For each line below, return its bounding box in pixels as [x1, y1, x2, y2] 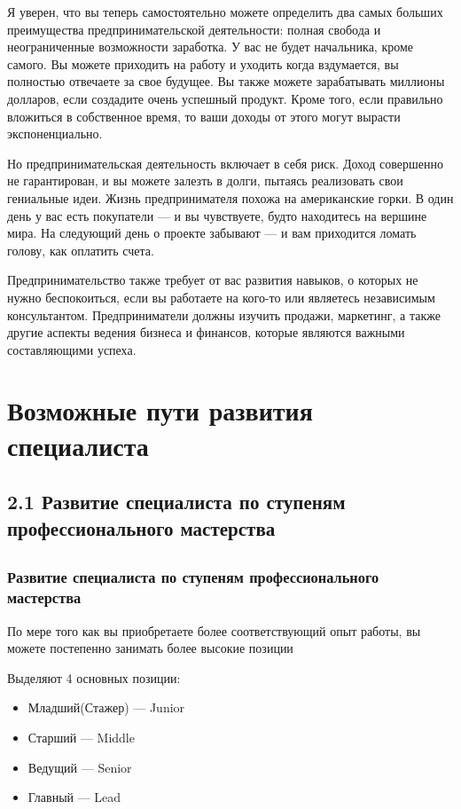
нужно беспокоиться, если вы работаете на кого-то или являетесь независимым [7, 287, 435, 306]
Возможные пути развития [7, 392, 313, 428]
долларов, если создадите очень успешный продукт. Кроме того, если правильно [7, 89, 443, 107]
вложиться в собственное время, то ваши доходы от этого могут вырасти [7, 106, 401, 125]
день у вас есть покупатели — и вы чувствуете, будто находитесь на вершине [7, 206, 427, 224]
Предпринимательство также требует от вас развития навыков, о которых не [7, 271, 418, 289]
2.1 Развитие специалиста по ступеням [7, 488, 346, 515]
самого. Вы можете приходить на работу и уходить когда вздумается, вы [7, 54, 399, 73]
